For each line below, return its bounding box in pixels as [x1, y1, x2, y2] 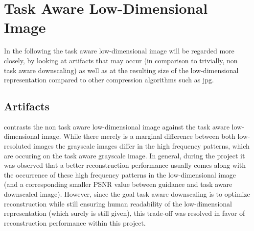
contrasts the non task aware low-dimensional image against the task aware [4, 121, 230, 131]
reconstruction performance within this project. [4, 217, 146, 228]
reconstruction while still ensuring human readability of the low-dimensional [4, 198, 232, 208]
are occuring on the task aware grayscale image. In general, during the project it [4, 150, 245, 160]
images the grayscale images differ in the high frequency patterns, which [33, 141, 250, 151]
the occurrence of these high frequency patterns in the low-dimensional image [4, 169, 236, 180]
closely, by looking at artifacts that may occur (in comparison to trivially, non [4, 55, 238, 65]
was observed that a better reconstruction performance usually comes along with [4, 160, 246, 170]
